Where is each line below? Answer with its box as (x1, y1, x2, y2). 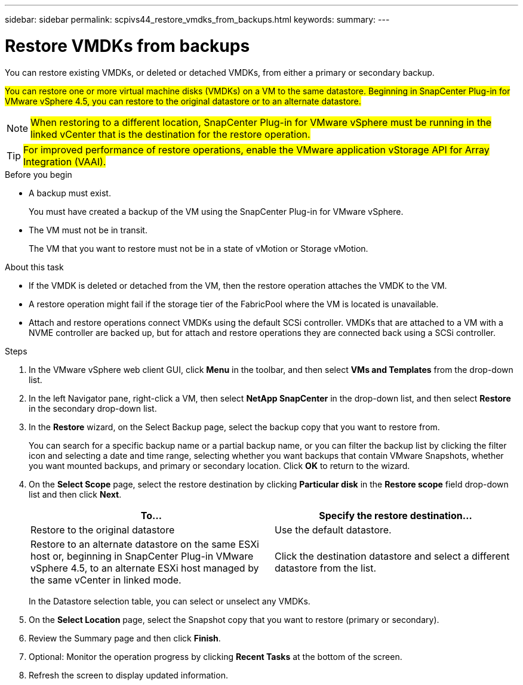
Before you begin (5, 169, 72, 180)
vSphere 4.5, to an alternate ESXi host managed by (30, 561, 259, 574)
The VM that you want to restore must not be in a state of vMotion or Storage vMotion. (29, 243, 368, 254)
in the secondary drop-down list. (29, 403, 157, 414)
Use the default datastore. (275, 523, 392, 536)
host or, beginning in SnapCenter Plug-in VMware (30, 550, 254, 562)
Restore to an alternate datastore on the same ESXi (30, 538, 259, 550)
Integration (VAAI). (23, 155, 106, 168)
